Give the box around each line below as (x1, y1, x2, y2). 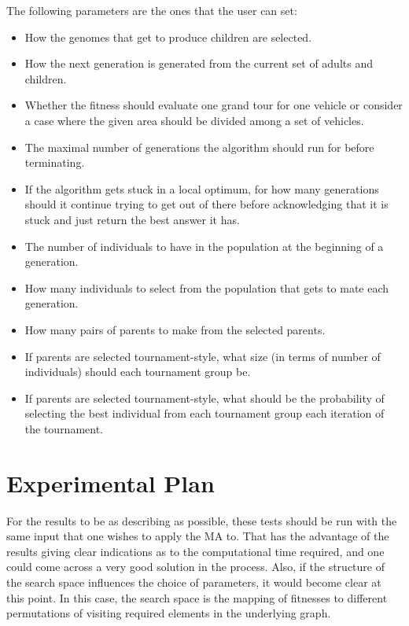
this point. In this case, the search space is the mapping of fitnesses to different (6, 589, 388, 606)
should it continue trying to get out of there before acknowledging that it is (24, 196, 389, 212)
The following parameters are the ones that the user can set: (6, 2, 297, 18)
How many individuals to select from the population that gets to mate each (24, 279, 389, 296)
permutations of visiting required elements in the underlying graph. (6, 605, 331, 621)
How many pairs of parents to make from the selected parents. (24, 321, 326, 337)
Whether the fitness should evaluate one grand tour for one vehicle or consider (24, 97, 403, 113)
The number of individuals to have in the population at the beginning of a (24, 238, 384, 254)
